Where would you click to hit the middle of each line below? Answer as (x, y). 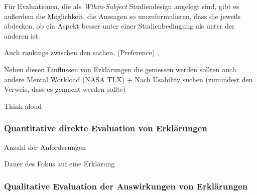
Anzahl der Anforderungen (45, 147)
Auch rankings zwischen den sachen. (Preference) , (82, 52)
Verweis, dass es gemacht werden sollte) (65, 89)
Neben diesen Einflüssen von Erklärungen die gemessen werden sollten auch (120, 69)
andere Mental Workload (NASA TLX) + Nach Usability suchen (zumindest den (128, 79)
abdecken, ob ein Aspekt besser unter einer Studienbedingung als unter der (119, 26)
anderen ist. (22, 35)
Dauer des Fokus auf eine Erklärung (59, 164)
